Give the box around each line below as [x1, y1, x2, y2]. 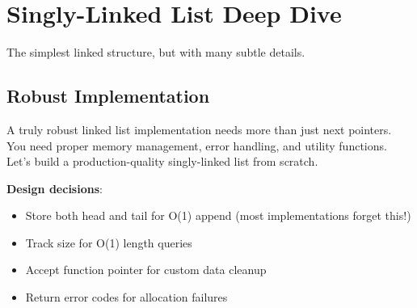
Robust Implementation [6, 83, 210, 108]
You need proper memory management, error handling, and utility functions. [6, 137, 387, 154]
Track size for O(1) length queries [25, 234, 192, 251]
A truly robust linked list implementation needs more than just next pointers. [6, 120, 392, 137]
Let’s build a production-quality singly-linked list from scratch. [6, 153, 318, 170]
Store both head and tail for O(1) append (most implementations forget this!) [25, 207, 411, 224]
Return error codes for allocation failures [25, 289, 228, 306]
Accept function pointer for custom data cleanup [25, 261, 267, 278]
